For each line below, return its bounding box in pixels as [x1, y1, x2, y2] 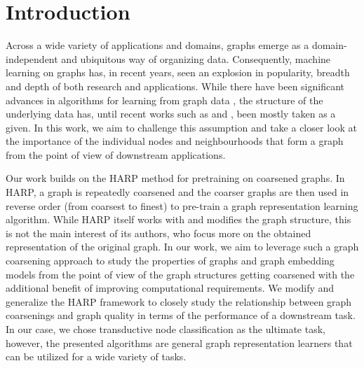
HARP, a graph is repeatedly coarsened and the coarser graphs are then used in [6, 185, 349, 199]
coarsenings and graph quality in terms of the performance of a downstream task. [6, 308, 356, 323]
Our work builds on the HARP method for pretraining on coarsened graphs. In [6, 171, 345, 185]
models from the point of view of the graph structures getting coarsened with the [6, 267, 355, 281]
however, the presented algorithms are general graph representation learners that [6, 335, 353, 350]
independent [6, 51, 58, 66]
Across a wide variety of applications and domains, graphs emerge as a [6, 38, 309, 52]
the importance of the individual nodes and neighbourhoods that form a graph [6, 134, 344, 148]
